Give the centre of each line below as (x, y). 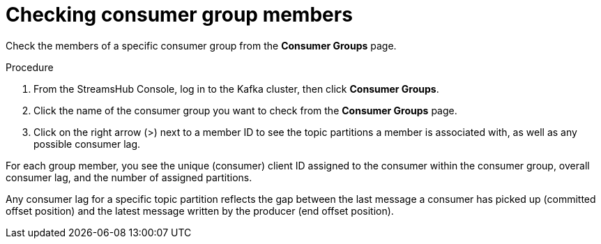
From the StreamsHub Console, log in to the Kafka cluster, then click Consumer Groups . (236, 89)
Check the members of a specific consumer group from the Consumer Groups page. (201, 45)
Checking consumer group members (179, 15)
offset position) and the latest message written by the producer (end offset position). (200, 211)
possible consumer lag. (87, 144)
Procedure (30, 67)
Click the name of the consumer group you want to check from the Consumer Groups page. (245, 110)
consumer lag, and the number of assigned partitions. (129, 177)
